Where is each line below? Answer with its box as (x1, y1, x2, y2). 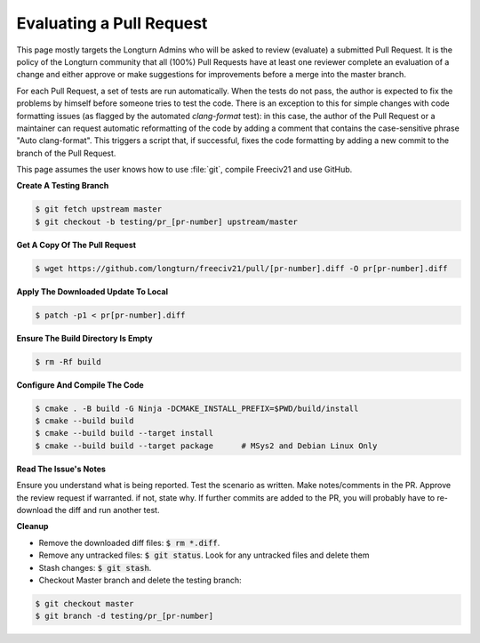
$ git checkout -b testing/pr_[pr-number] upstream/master (35, 216, 298, 227)
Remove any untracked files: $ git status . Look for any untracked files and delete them (38, 550, 370, 560)
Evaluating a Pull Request (16, 13, 208, 33)
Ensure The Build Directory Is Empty (16, 333, 153, 343)
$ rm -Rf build (35, 357, 101, 366)
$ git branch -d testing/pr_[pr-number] (35, 611, 213, 622)
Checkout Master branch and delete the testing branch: (38, 575, 242, 585)
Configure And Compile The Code (16, 379, 144, 390)
